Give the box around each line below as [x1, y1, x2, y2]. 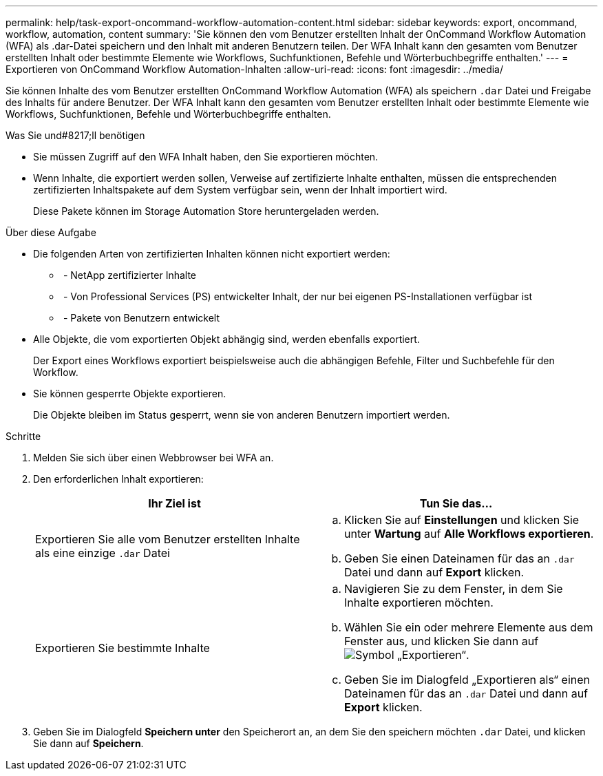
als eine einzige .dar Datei [35, 546, 170, 560]
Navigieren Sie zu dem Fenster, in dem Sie [344, 582, 563, 596]
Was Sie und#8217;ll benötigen [6, 129, 145, 141]
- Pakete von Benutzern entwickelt [63, 312, 220, 324]
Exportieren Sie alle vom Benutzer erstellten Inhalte [35, 532, 300, 546]
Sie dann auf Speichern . [33, 737, 144, 749]
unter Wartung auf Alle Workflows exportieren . [344, 527, 594, 541]
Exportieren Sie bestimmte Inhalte [35, 641, 210, 655]
